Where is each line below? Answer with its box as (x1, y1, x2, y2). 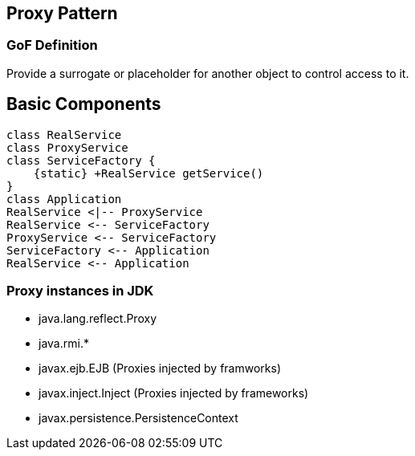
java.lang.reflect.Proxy (39, 311, 157, 326)
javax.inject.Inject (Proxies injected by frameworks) (39, 386, 309, 401)
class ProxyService (6, 140, 128, 154)
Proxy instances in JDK (6, 283, 154, 299)
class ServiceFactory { (6, 153, 156, 167)
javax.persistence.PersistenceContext (39, 411, 238, 425)
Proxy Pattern (6, 3, 118, 23)
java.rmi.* (39, 336, 89, 351)
